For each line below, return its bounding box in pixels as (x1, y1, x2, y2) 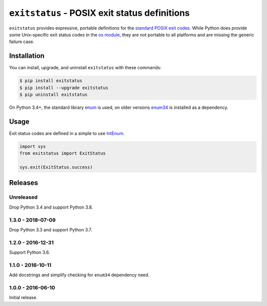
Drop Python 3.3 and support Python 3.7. (9, 226, 92, 232)
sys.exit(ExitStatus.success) (19, 165, 93, 170)
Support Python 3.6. (9, 250, 50, 256)
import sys (19, 143, 46, 149)
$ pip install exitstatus (19, 78, 83, 84)
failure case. (9, 39, 35, 44)
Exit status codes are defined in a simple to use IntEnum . (9, 130, 125, 136)
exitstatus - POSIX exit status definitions (9, 7, 190, 18)
